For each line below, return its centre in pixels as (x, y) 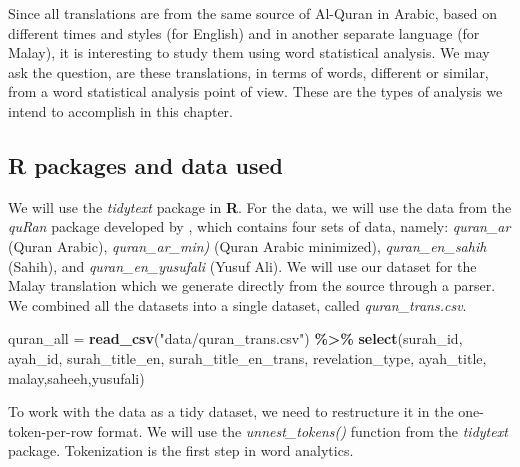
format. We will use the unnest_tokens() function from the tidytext (302, 430)
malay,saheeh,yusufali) (76, 377)
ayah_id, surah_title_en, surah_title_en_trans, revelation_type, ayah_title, (247, 357)
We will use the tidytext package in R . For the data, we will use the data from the (260, 206)
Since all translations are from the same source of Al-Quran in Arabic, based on (253, 13)
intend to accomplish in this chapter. (120, 110)
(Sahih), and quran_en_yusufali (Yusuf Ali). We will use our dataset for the (242, 265)
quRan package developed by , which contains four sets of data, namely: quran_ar (259, 226)
